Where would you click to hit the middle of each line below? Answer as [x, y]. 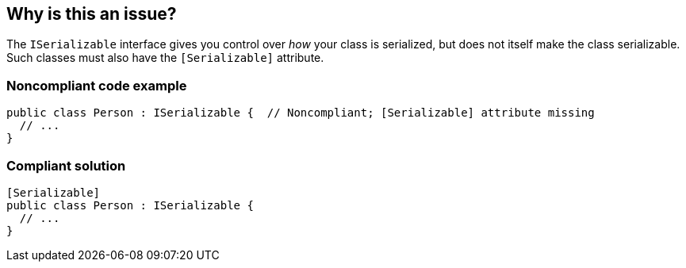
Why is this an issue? [92, 14]
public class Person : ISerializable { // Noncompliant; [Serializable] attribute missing [301, 113]
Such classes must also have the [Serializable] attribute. [165, 58]
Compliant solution [66, 165]
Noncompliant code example [97, 85]
